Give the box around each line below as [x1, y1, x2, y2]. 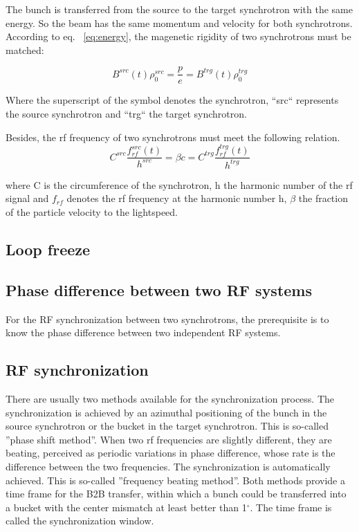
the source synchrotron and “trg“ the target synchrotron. [6, 107, 247, 121]
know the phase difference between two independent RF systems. [6, 325, 281, 340]
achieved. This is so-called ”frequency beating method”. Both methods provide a [6, 473, 345, 487]
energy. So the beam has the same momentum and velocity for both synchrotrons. [6, 15, 353, 30]
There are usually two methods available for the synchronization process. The [6, 391, 335, 405]
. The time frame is [250, 499, 332, 514]
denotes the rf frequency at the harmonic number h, [66, 191, 287, 205]
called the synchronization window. [6, 513, 154, 528]
